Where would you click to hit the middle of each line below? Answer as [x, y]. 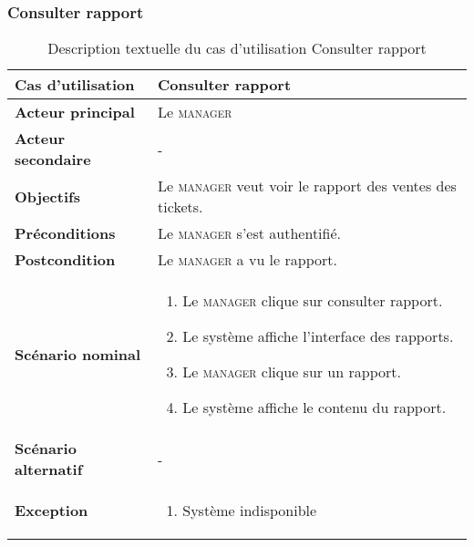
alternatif [49, 470]
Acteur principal [75, 112]
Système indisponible [250, 511]
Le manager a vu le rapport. [247, 260]
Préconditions [65, 233]
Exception [52, 511]
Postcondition [65, 260]
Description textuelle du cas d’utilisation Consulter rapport [237, 48]
